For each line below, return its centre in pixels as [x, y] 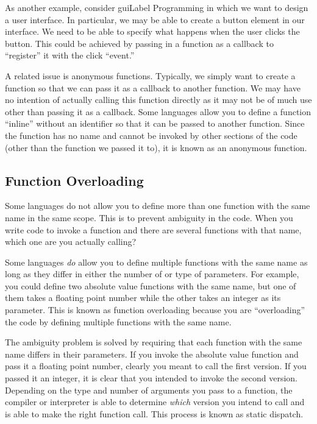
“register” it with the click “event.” [70, 55]
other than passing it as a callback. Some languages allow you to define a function [158, 111]
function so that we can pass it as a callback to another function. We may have [153, 87]
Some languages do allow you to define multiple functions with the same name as [156, 262]
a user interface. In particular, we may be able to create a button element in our [155, 19]
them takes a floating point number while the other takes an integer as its [143, 298]
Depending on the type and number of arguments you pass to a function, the [149, 390]
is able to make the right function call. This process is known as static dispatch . [154, 413]
